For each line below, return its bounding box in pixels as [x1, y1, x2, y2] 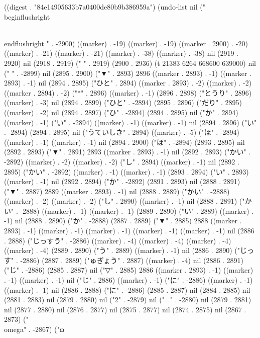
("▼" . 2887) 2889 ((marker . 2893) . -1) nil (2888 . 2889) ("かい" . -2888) [4, 186, 230, 196]
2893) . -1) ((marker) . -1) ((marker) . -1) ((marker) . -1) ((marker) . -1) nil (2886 [4, 225, 254, 236]
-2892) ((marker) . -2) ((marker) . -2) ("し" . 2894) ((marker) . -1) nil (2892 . [4, 156, 239, 166]
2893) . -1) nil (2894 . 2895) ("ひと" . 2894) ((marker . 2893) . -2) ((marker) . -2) [4, 77, 252, 88]
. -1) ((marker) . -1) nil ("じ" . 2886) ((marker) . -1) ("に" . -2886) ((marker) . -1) [4, 275, 253, 285]
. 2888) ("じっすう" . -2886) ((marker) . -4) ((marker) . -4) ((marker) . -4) [4, 235, 231, 245]
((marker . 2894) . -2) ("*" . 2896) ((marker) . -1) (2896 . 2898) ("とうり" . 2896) [4, 87, 252, 98]
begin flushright [4, 11, 50, 22]
